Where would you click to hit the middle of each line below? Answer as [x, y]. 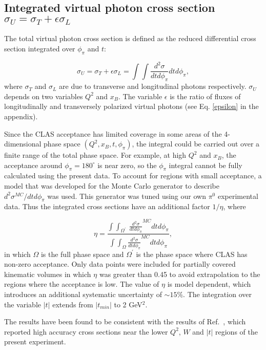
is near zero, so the [127, 165]
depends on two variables [44, 96]
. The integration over [217, 294]
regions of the [237, 331]
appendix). [21, 116]
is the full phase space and [82, 254]
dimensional [23, 144]
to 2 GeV [128, 304]
